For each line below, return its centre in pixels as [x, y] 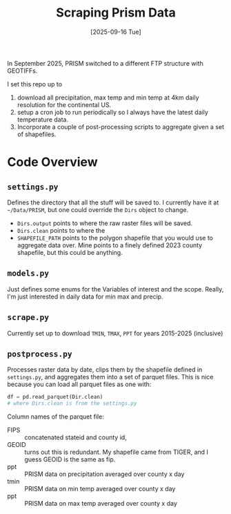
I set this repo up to [35, 84]
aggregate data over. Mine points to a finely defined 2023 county [110, 245]
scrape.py [28, 317]
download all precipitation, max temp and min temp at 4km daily [108, 97]
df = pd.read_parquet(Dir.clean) [55, 397]
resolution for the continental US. [64, 104]
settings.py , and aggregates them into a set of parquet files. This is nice [110, 377]
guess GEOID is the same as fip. [70, 459]
